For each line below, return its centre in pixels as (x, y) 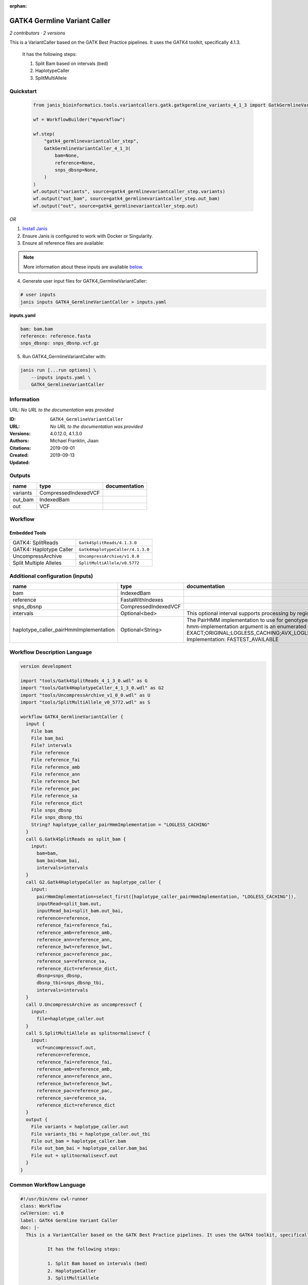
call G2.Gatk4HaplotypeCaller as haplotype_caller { (93, 882)
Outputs (20, 475)
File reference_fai (56, 760)
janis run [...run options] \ (58, 370)
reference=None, (75, 163)
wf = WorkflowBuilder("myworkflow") (79, 120)
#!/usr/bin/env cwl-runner (54, 1199)
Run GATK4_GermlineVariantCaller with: (64, 357)
